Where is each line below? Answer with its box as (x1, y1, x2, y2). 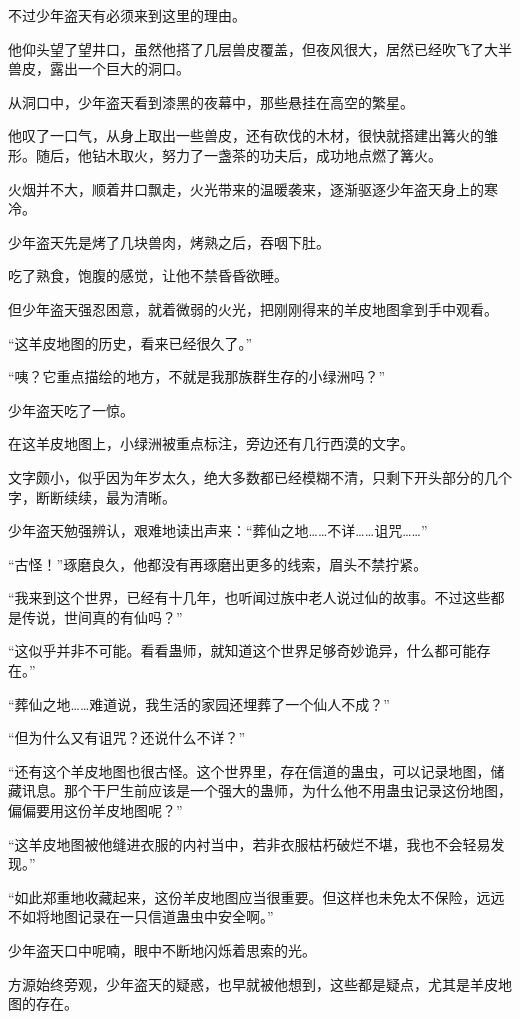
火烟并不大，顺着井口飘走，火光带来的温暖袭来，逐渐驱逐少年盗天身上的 (8, 178, 484, 199)
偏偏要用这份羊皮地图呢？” (8, 800, 183, 821)
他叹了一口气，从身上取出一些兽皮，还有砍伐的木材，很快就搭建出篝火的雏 (8, 125, 498, 146)
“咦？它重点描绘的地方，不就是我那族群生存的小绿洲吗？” (8, 366, 386, 387)
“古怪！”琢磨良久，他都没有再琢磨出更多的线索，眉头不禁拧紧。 (8, 553, 428, 574)
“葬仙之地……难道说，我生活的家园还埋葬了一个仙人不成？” (8, 693, 390, 714)
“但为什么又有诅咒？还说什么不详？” (8, 727, 246, 748)
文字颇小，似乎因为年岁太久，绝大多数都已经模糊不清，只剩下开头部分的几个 (8, 466, 512, 487)
